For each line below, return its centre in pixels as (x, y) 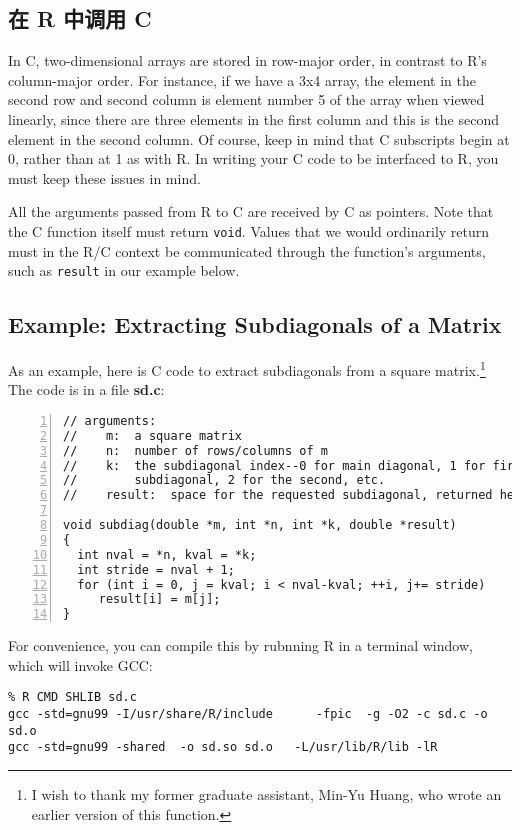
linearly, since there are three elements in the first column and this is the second (254, 118)
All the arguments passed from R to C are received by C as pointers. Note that (251, 211)
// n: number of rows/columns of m (195, 450)
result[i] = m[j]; (159, 599)
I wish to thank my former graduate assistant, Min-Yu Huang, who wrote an (266, 793)
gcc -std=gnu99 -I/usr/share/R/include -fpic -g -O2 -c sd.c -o (248, 714)
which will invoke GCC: (80, 664)
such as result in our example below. (124, 270)
